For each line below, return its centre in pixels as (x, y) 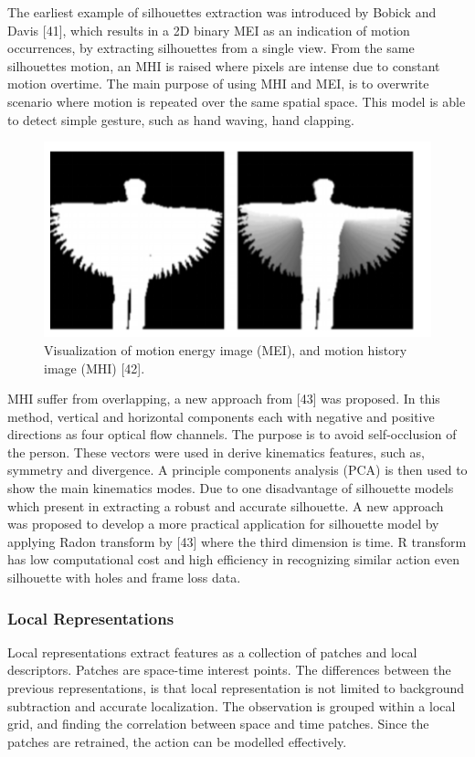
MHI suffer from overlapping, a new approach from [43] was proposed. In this (224, 399)
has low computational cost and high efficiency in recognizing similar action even (233, 559)
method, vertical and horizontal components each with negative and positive (221, 416)
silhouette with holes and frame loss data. (124, 578)
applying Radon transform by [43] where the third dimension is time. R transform (237, 541)
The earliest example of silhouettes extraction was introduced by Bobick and (222, 12)
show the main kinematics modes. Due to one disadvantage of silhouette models (231, 488)
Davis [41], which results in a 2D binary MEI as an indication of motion (209, 30)
